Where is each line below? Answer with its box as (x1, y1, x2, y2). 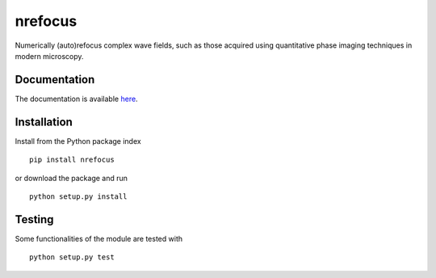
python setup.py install (29, 192, 128, 201)
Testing (15, 213, 54, 226)
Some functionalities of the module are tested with (15, 234, 183, 243)
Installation (15, 115, 73, 128)
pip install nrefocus (29, 155, 115, 165)
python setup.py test (29, 253, 115, 262)
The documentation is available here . (15, 94, 138, 103)
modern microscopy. (15, 51, 84, 61)
